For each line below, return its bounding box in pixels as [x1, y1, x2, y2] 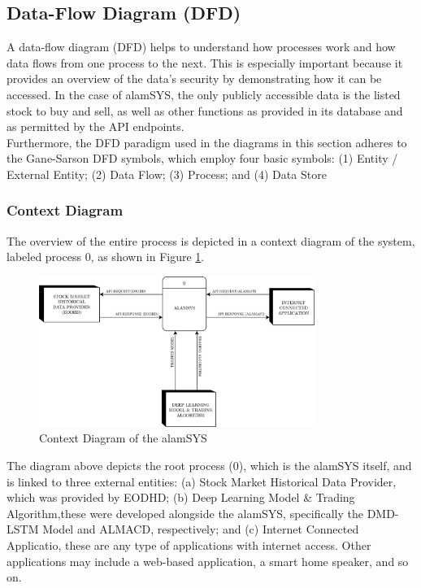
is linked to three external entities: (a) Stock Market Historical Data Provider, [7, 473, 397, 490]
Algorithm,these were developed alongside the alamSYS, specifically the [7, 504, 363, 521]
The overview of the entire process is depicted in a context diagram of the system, [7, 232, 415, 249]
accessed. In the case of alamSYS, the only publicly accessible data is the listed [7, 85, 401, 102]
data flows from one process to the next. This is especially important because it [7, 54, 403, 71]
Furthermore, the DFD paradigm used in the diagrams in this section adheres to [7, 133, 407, 150]
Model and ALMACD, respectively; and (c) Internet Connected [42, 520, 359, 538]
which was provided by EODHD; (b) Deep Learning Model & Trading [7, 489, 355, 506]
